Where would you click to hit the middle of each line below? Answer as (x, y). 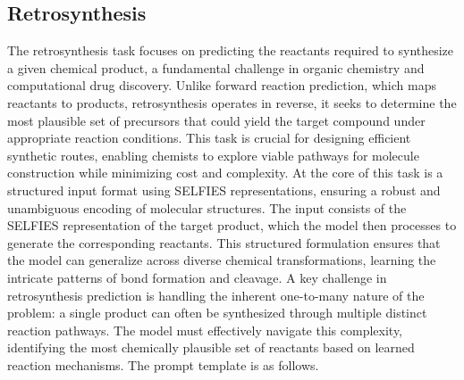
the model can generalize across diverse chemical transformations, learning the (222, 260)
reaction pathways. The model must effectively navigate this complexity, (205, 330)
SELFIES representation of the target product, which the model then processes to (232, 225)
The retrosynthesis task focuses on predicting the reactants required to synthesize (231, 50)
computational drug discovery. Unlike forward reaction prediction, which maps (222, 85)
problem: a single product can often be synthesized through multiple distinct (217, 313)
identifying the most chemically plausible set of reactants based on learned (211, 347)
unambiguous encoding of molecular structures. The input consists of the (207, 207)
